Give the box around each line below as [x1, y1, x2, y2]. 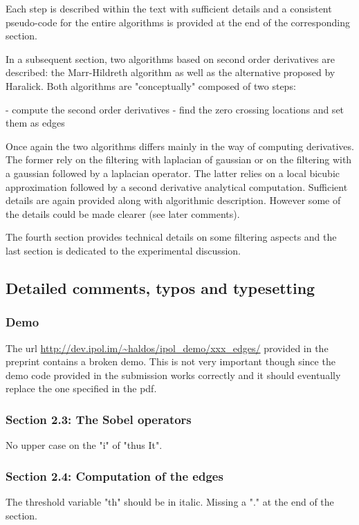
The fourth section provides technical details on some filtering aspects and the [6, 230, 337, 244]
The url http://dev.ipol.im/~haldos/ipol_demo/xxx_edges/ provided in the [6, 340, 329, 355]
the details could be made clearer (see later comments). [6, 206, 240, 221]
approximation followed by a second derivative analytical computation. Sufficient [6, 179, 348, 194]
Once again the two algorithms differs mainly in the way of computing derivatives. [6, 138, 354, 153]
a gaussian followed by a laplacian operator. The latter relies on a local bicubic [6, 165, 340, 180]
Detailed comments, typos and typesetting [6, 277, 315, 298]
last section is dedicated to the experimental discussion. [6, 243, 241, 257]
